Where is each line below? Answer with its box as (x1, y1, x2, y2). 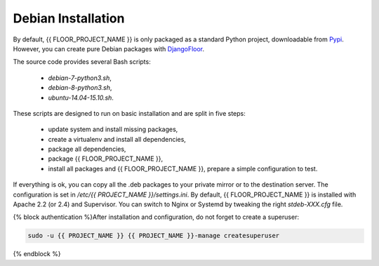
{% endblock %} (13, 250, 61, 258)
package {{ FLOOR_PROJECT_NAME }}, (48, 154, 164, 163)
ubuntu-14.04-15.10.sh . (48, 93, 114, 102)
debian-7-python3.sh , (48, 74, 112, 82)
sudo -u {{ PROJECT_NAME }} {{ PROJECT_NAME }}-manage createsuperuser (27, 232, 280, 240)
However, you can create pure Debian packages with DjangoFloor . (13, 44, 205, 53)
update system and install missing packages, (48, 125, 178, 133)
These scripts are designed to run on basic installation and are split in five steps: (13, 109, 246, 117)
